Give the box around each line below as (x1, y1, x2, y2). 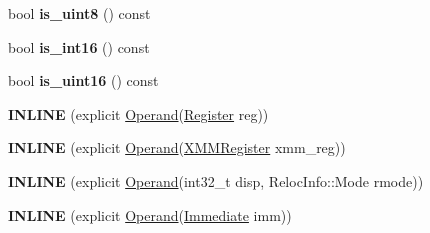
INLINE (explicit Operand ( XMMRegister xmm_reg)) (8, 137, 346, 158)
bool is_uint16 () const (8, 70, 159, 91)
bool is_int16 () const (8, 36, 150, 57)
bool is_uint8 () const (8, 3, 151, 23)
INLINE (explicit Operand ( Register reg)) (8, 103, 269, 124)
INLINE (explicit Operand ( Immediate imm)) (8, 204, 292, 225)
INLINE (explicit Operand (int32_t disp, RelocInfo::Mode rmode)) (8, 170, 424, 191)
